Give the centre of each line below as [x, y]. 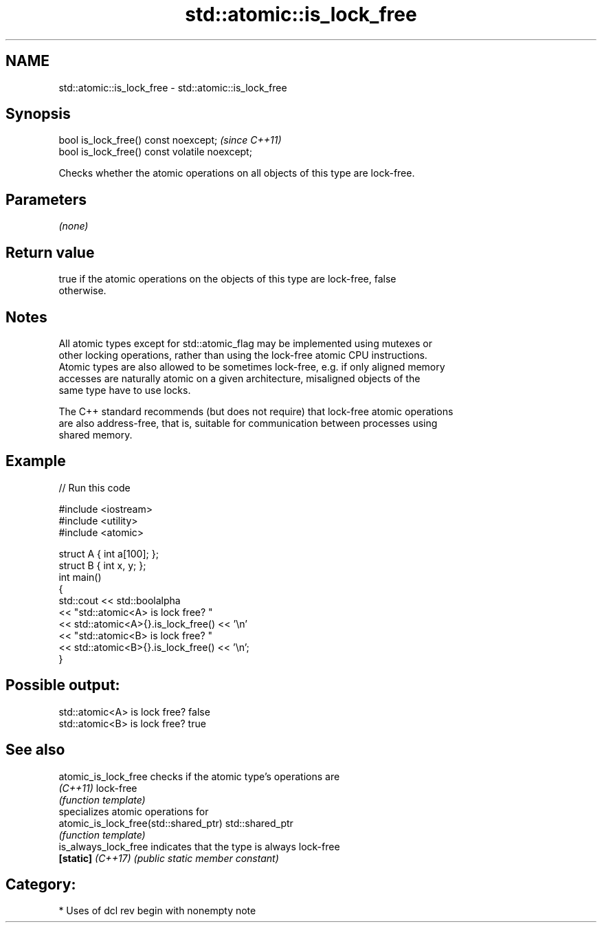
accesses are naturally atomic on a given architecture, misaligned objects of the [239, 378]
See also [35, 750]
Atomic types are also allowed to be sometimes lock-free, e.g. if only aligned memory [252, 366]
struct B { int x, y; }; [102, 565]
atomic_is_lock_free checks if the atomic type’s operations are [199, 776]
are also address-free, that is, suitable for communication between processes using [248, 423]
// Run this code [94, 487]
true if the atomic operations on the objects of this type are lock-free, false [227, 279]
